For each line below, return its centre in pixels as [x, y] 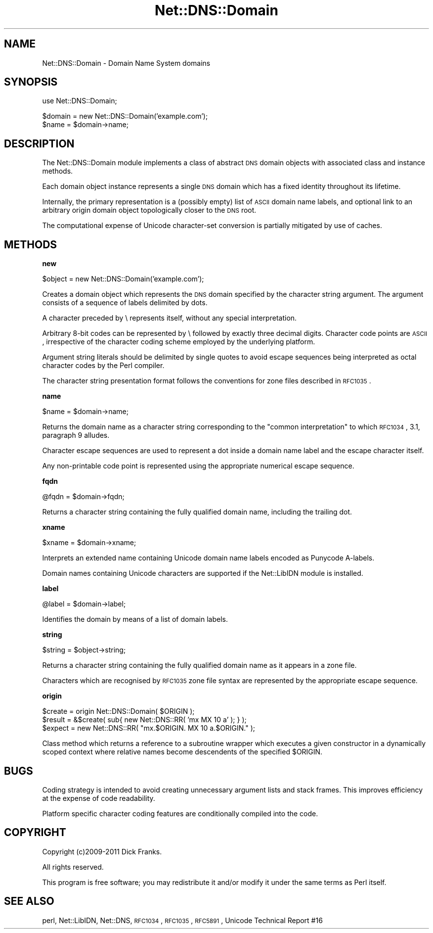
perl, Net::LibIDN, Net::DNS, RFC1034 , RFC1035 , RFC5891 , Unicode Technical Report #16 [182, 920]
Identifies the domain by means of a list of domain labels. [135, 619]
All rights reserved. [73, 867]
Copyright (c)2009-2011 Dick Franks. [102, 851]
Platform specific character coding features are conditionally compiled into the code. [180, 813]
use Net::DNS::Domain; [80, 101]
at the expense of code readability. [99, 798]
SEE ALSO [29, 901]
